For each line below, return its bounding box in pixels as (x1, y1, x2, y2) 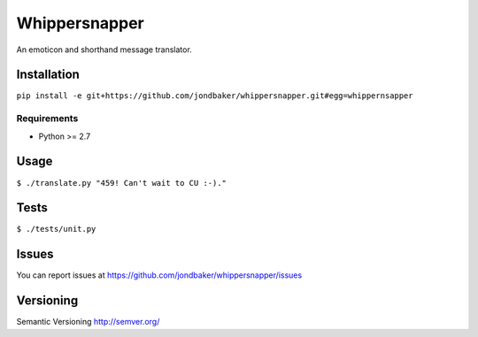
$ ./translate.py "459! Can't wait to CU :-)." (16, 178, 227, 188)
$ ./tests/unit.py (16, 224, 96, 234)
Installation (16, 67, 80, 82)
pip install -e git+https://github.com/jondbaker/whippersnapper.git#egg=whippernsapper (16, 91, 413, 101)
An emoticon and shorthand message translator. (16, 44, 192, 55)
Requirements (16, 112, 79, 125)
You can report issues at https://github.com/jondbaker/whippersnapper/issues (16, 270, 303, 280)
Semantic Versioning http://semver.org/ (16, 317, 160, 327)
